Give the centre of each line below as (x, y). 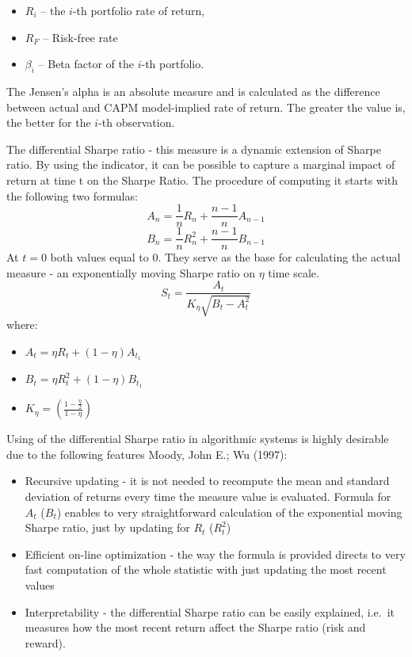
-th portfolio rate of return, (139, 10)
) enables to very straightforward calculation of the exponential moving (229, 512)
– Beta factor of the (86, 64)
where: (22, 324)
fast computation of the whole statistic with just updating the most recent (206, 569)
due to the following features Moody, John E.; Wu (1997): (147, 454)
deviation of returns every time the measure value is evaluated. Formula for (208, 496)
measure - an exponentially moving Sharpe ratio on (131, 272)
